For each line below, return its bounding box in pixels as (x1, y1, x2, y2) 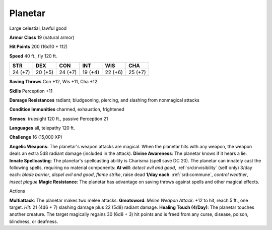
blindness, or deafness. (9, 218, 58, 224)
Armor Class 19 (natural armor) (9, 34, 75, 40)
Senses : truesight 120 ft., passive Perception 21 (9, 116, 108, 122)
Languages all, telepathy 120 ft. (9, 125, 75, 131)
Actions (9, 188, 25, 194)
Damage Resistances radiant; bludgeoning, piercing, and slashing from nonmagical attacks (9, 97, 200, 103)
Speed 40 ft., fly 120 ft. (9, 53, 57, 59)
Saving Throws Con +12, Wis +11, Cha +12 (9, 79, 98, 85)
